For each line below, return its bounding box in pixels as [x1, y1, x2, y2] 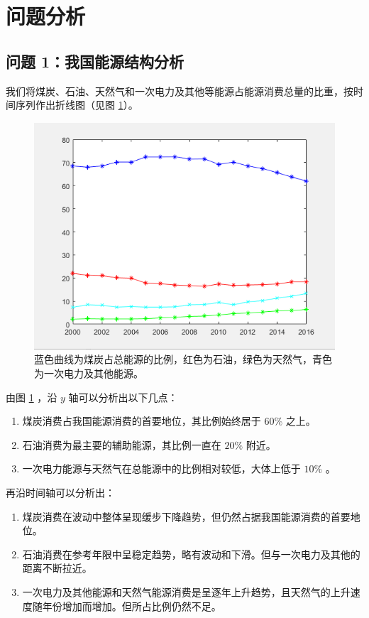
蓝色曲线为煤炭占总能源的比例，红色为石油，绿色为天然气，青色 [34, 352, 332, 367]
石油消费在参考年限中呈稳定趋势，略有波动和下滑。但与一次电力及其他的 [22, 546, 360, 561]
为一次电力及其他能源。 [34, 366, 143, 381]
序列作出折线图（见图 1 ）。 [15, 97, 138, 112]
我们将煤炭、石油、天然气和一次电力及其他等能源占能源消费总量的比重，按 [6, 83, 353, 98]
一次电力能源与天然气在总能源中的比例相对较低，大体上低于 [22, 461, 301, 476]
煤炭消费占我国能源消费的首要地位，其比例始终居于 [22, 413, 261, 428]
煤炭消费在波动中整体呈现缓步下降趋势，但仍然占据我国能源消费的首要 [22, 509, 351, 524]
